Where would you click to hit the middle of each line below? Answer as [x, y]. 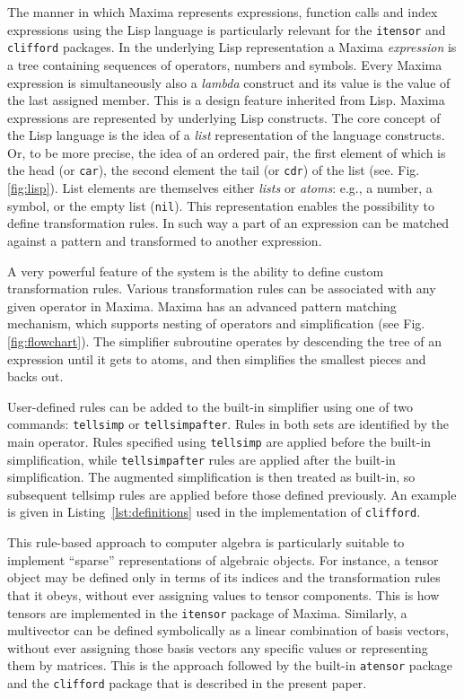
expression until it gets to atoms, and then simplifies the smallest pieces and [217, 358]
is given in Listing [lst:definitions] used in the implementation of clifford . [214, 512]
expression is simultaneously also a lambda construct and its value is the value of [229, 82]
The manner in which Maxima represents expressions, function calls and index [223, 12]
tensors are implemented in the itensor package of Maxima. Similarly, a [207, 612]
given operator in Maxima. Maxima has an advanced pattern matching [202, 305]
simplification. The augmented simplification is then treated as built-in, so [211, 477]
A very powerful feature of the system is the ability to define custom [196, 270]
